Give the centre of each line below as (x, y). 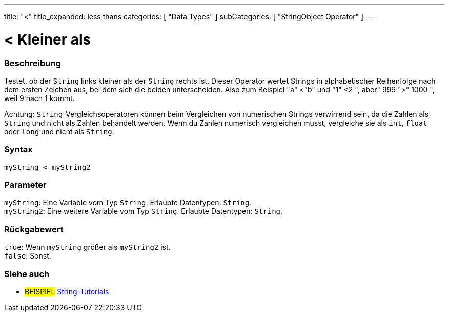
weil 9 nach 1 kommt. (39, 98)
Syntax (18, 150)
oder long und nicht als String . (59, 131)
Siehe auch (27, 274)
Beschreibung (33, 63)
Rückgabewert (34, 229)
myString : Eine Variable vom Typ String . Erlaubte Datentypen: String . (128, 203)
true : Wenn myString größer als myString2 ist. (87, 247)
